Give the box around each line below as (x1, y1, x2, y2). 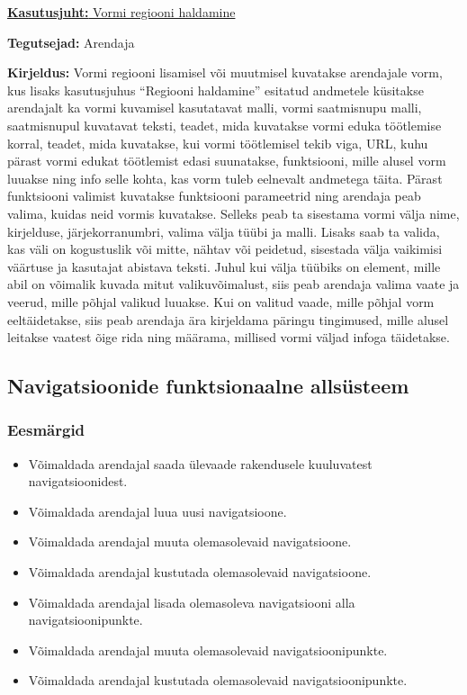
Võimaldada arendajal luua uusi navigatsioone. (28, 501, 287, 520)
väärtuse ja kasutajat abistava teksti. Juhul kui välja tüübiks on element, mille (7, 257, 441, 275)
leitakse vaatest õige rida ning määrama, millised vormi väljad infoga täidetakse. (7, 328, 450, 347)
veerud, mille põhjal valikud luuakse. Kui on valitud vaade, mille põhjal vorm (7, 292, 435, 311)
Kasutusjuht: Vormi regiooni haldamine (7, 3, 236, 21)
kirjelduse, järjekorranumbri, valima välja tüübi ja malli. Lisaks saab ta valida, (7, 221, 440, 240)
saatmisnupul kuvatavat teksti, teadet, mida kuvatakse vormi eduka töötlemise (7, 115, 442, 134)
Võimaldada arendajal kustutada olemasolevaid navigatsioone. (28, 563, 372, 582)
